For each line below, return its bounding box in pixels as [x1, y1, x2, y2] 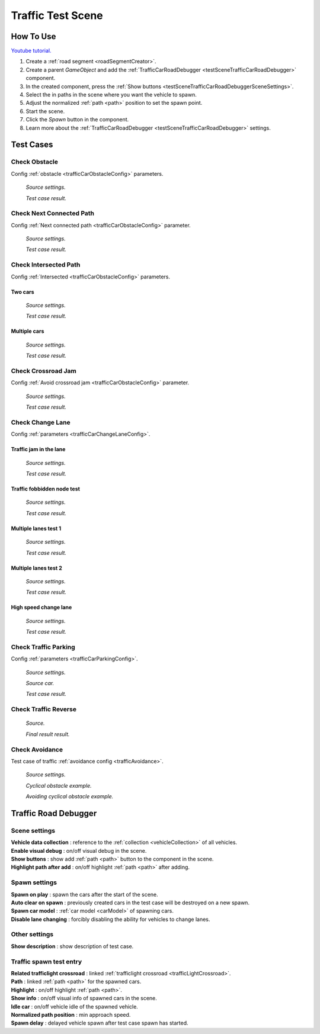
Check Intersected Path [11, 261, 81, 269]
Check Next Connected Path [11, 209, 95, 217]
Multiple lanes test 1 [11, 525, 62, 532]
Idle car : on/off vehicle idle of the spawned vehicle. [11, 1003, 139, 1010]
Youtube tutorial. [11, 47, 52, 54]
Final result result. [25, 730, 70, 737]
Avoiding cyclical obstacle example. [25, 793, 114, 800]
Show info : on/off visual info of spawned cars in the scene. [11, 995, 157, 1002]
